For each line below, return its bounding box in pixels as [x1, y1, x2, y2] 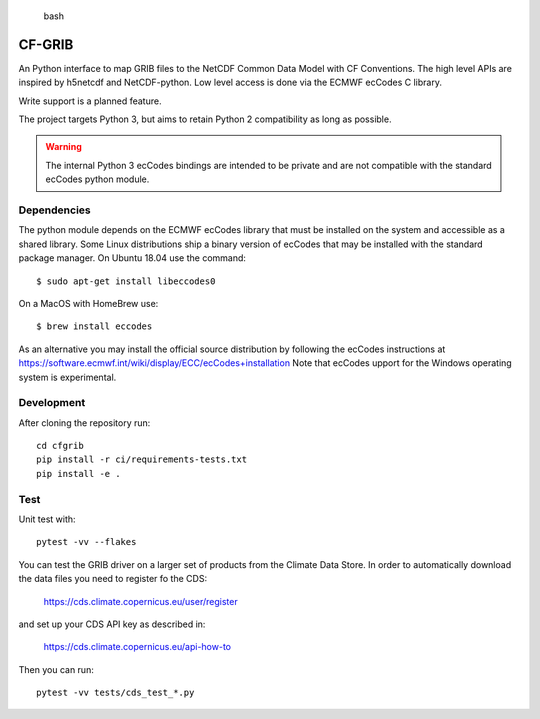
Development [18, 396, 86, 410]
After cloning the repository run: [18, 416, 151, 429]
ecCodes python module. [45, 173, 150, 185]
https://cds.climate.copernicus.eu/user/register [43, 595, 239, 607]
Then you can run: [18, 663, 94, 675]
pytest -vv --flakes [36, 536, 137, 548]
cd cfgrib [36, 440, 84, 452]
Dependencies [18, 203, 92, 217]
